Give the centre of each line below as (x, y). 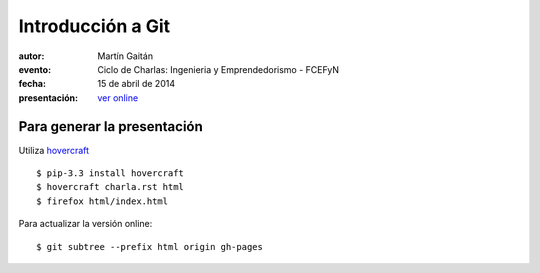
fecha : (32, 84)
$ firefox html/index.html (102, 201)
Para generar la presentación (111, 126)
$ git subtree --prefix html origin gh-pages (150, 246)
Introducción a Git (94, 26)
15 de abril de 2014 (136, 84)
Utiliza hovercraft (54, 150)
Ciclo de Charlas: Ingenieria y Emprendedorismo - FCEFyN (218, 69)
